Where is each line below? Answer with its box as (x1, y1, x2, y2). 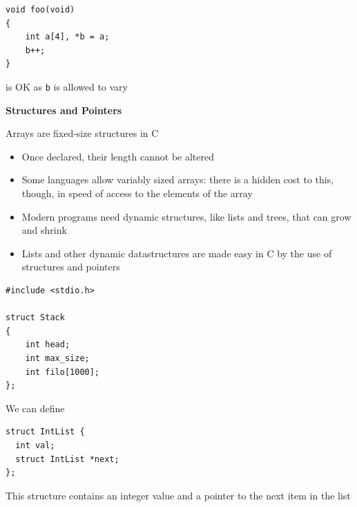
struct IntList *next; (15, 454, 119, 464)
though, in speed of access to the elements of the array (21, 186, 253, 200)
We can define (6, 400, 65, 415)
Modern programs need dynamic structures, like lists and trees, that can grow (21, 209, 351, 223)
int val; (15, 440, 55, 450)
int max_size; (25, 353, 90, 363)
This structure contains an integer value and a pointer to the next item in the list (6, 488, 351, 502)
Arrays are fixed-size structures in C (6, 126, 159, 140)
